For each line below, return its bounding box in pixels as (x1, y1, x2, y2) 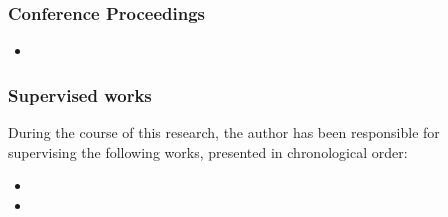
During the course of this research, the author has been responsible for (8, 122, 440, 143)
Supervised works (8, 82, 152, 107)
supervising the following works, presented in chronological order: (8, 141, 408, 162)
